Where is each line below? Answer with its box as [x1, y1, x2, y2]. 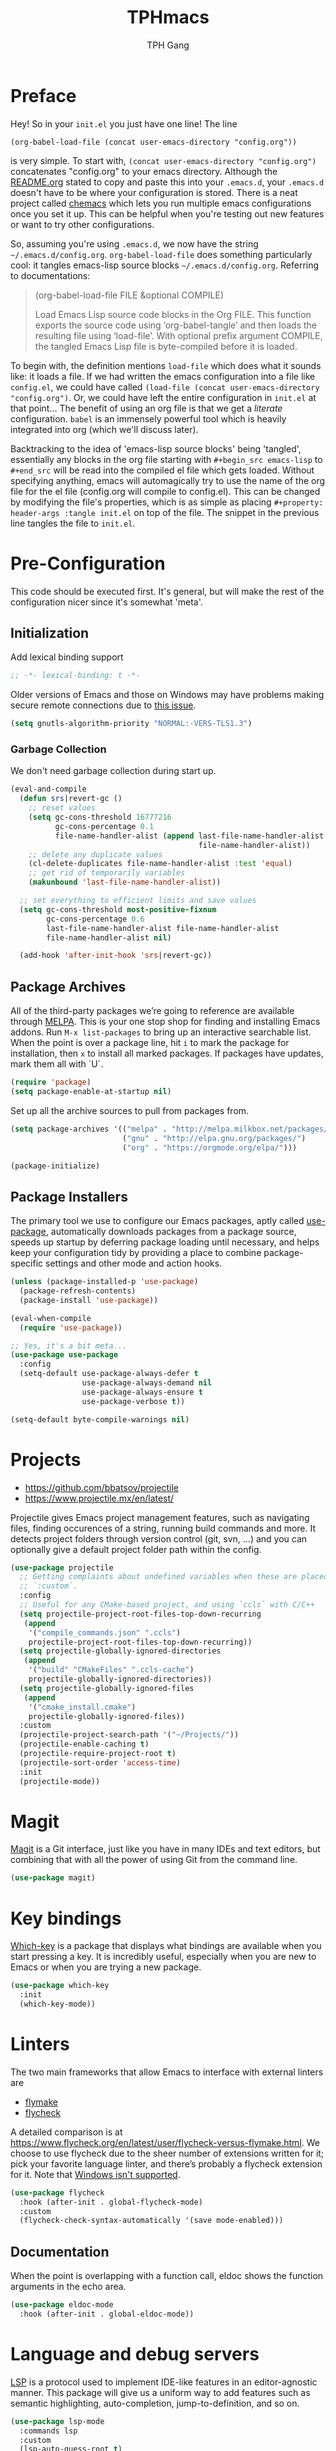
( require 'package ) [10, 1077, 92, 1088]
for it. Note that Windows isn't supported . [10, 2168, 181, 2180]
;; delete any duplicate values [28, 849, 163, 860]
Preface [10, 84, 77, 107]
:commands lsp [19, 2426, 78, 2436]
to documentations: [10, 269, 91, 281]
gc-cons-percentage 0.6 [46, 914, 145, 924]
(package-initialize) [10, 1161, 101, 1171]
